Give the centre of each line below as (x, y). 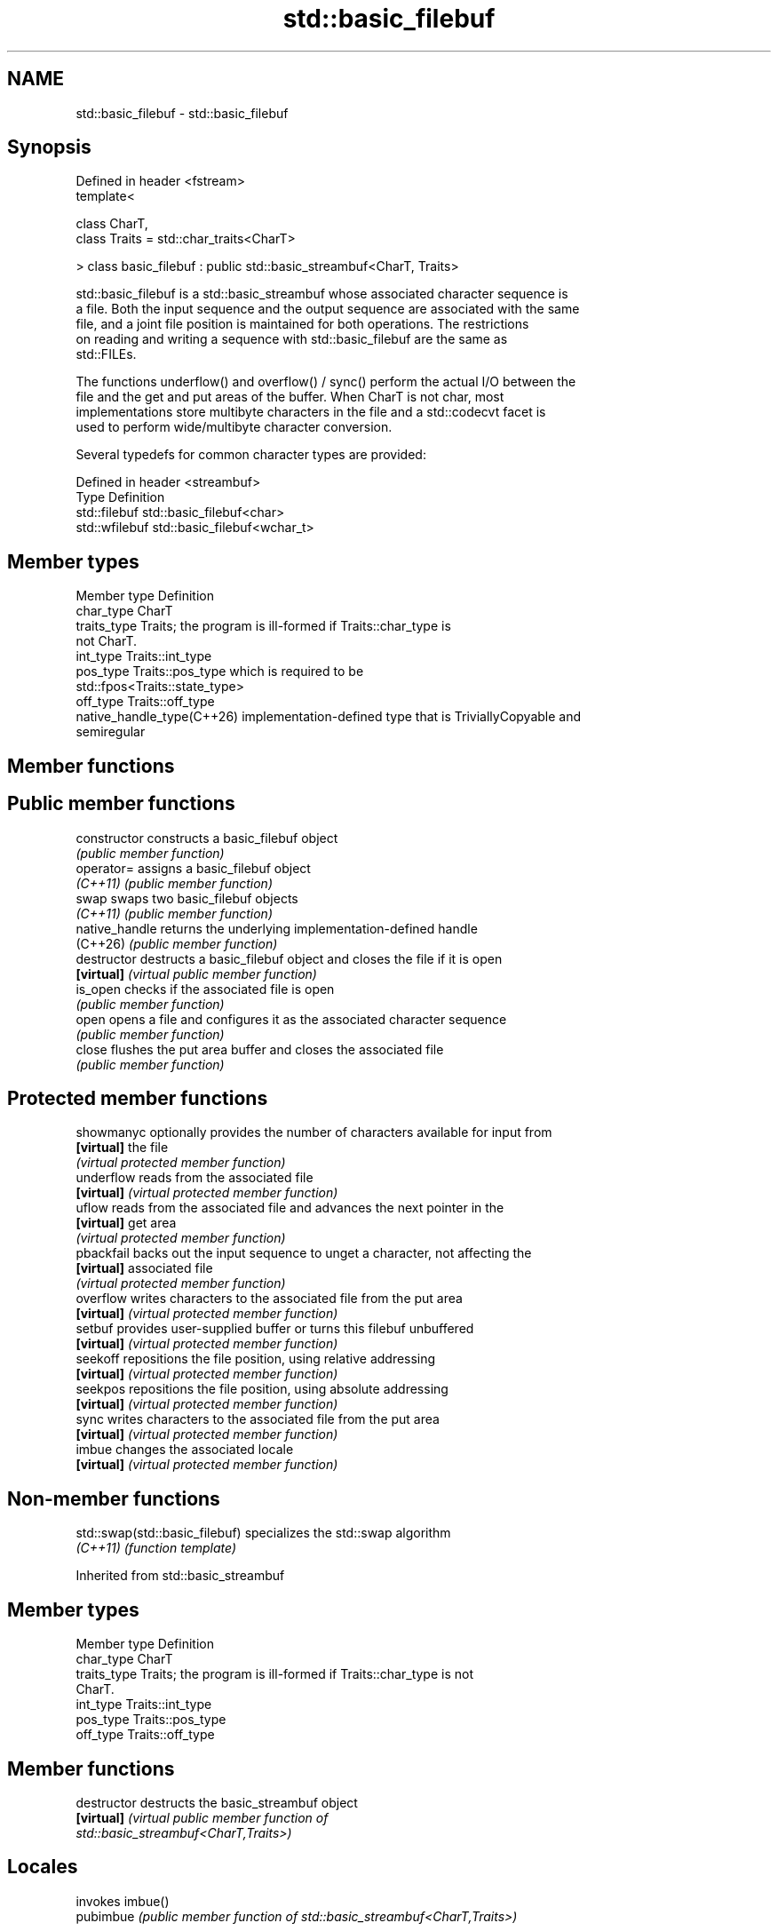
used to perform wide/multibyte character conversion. (234, 427)
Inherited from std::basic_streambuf (180, 1576)
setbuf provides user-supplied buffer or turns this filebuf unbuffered (275, 1329)
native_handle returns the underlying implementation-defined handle (277, 928)
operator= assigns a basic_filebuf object (193, 868)
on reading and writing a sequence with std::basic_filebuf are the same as (292, 339)
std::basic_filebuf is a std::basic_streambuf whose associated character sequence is (322, 294)
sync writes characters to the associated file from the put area (258, 1419)
